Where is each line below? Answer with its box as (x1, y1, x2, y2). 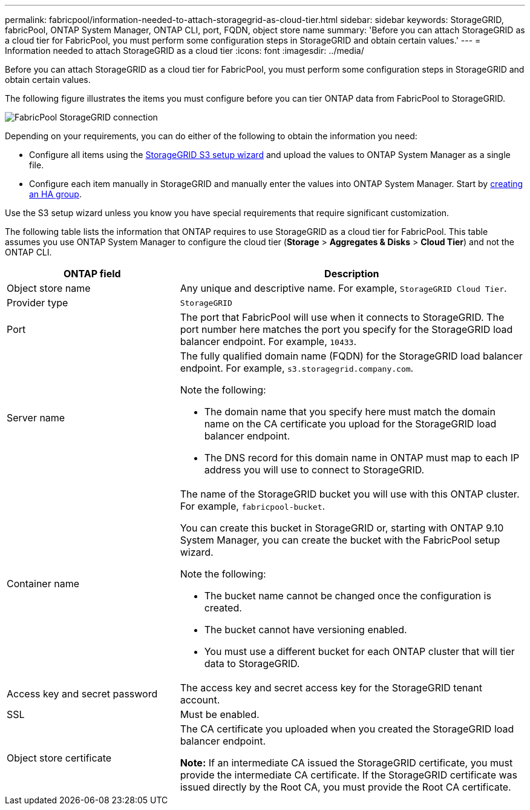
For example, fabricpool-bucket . (180, 500, 326, 512)
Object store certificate (7, 752, 112, 764)
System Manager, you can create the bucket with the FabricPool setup (180, 534, 500, 546)
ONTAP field (63, 268, 121, 280)
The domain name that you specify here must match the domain (204, 406, 496, 418)
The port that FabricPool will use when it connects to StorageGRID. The (180, 311, 505, 323)
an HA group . (29, 189, 82, 199)
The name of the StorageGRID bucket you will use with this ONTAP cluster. (180, 488, 520, 500)
